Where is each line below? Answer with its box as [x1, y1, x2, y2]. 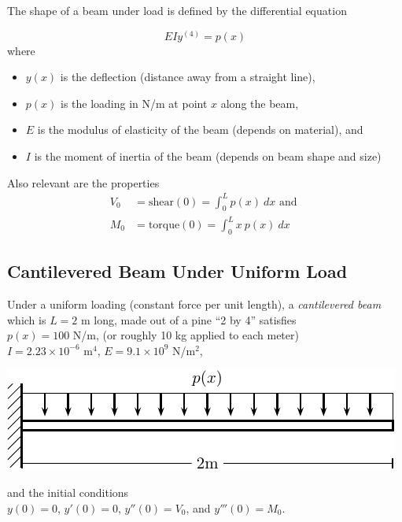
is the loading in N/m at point [60, 94, 208, 111]
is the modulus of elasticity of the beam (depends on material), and [37, 121, 363, 138]
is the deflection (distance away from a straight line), [60, 68, 315, 85]
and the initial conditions [7, 484, 129, 500]
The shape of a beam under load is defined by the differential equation [7, 2, 347, 18]
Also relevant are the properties [7, 174, 160, 191]
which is [7, 311, 46, 328]
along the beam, [220, 94, 299, 111]
